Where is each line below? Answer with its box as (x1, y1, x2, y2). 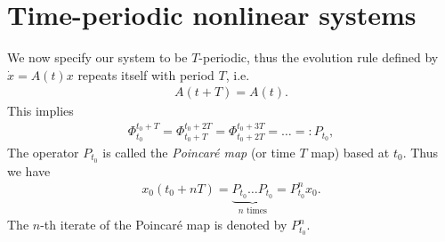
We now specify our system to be (7, 48, 188, 67)
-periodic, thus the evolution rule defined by (198, 48, 439, 67)
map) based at (311, 143, 390, 162)
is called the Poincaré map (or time (102, 143, 295, 162)
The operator (7, 143, 79, 162)
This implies (7, 101, 74, 120)
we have (7, 161, 51, 180)
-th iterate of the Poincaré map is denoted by (40, 215, 287, 234)
